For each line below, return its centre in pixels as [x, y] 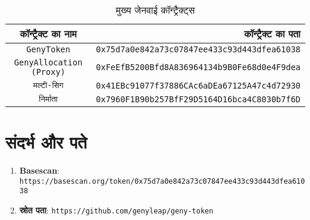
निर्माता [48, 99]
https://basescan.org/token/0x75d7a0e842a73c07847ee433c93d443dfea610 [162, 181]
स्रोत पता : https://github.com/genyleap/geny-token [116, 210]
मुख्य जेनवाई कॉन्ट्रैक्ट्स [155, 10]
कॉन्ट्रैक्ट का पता [272, 34]
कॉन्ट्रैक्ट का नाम [48, 34]
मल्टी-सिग [48, 85]
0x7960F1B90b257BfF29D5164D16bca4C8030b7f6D [198, 99]
